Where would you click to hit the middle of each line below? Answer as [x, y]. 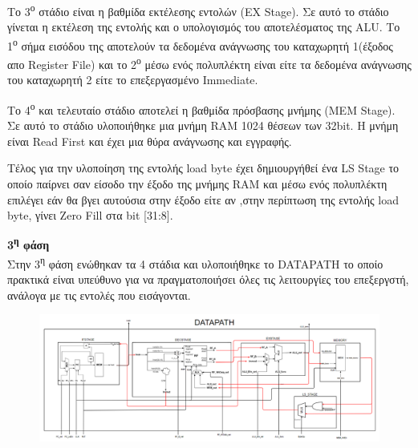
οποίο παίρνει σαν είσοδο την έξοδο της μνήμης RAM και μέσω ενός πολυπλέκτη [197, 183]
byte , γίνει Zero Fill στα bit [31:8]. [90, 215]
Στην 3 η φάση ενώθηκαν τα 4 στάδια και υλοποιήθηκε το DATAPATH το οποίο [195, 262]
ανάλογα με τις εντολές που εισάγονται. [99, 295]
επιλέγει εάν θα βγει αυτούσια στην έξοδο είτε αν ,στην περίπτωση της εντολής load [203, 199]
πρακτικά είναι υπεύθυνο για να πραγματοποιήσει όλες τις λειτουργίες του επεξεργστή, [208, 279]
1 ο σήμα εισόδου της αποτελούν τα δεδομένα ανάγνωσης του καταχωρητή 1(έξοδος [200, 44]
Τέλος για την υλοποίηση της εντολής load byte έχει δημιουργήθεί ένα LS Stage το [203, 168]
